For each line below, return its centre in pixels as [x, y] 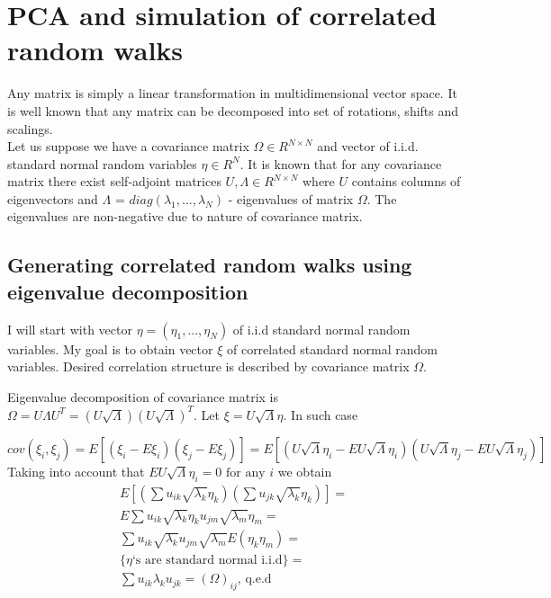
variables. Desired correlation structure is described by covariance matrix [208, 366]
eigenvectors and [53, 198]
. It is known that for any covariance [341, 163]
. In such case [321, 414]
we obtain [305, 471]
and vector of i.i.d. [368, 146]
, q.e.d [254, 580]
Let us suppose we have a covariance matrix [128, 146]
